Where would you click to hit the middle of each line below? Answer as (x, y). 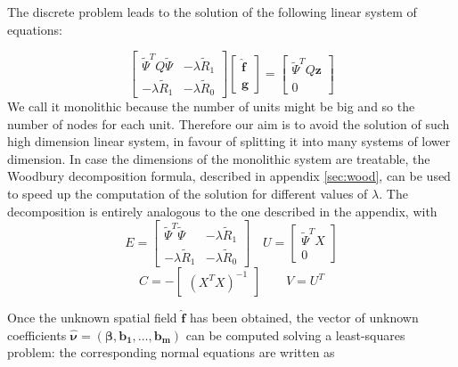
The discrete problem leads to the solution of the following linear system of (212, 12)
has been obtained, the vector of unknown (304, 318)
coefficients (37, 334)
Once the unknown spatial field (92, 318)
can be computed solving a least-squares (295, 334)
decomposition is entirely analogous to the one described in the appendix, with (222, 211)
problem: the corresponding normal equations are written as (171, 352)
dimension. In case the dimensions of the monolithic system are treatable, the (219, 158)
